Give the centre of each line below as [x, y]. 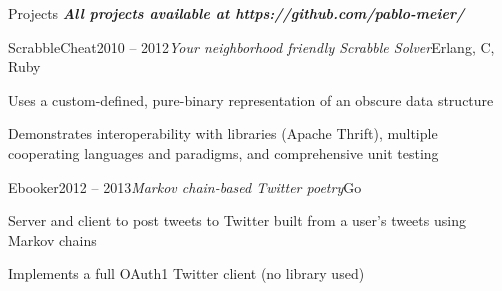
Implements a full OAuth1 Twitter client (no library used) [186, 273]
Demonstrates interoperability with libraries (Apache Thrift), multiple [223, 133]
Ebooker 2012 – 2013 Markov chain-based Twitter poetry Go [185, 186]
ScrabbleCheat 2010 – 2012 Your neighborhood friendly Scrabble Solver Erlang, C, [251, 46]
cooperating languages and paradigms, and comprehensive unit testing [223, 152]
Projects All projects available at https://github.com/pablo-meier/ [236, 13]
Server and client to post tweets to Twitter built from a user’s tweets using [237, 220]
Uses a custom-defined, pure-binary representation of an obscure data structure [251, 99]
